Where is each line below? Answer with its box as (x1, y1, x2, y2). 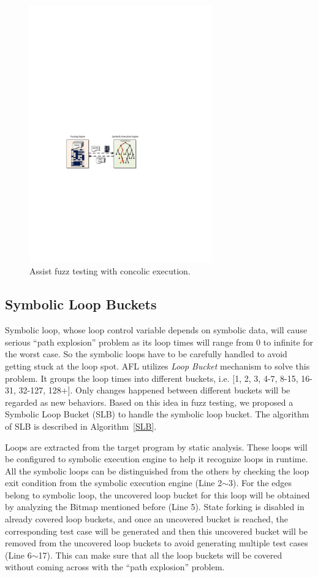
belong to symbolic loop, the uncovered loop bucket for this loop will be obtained (5, 488, 310, 501)
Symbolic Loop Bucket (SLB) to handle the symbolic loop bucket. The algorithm (5, 408, 309, 420)
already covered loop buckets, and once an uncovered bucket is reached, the (5, 513, 288, 525)
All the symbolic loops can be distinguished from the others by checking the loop (5, 464, 309, 477)
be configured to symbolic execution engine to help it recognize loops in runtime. (5, 452, 308, 465)
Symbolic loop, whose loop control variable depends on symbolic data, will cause (5, 323, 308, 336)
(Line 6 (5, 548, 32, 561)
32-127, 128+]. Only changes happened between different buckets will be (18, 384, 290, 397)
